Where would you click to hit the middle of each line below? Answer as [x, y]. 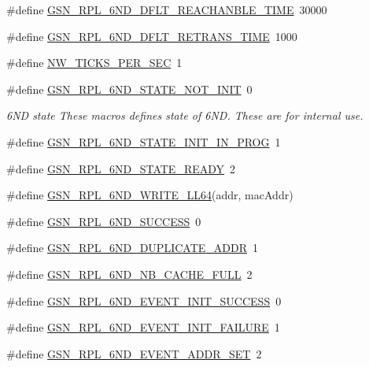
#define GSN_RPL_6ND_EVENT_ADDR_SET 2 [134, 353]
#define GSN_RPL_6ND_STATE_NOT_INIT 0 [129, 89]
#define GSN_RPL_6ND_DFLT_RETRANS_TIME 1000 [152, 36]
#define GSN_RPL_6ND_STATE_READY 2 [121, 168]
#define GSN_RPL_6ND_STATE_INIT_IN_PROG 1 [144, 141]
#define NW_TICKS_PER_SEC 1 [94, 63]
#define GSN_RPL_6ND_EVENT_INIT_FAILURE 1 [143, 327]
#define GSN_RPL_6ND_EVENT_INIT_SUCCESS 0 [144, 300]
